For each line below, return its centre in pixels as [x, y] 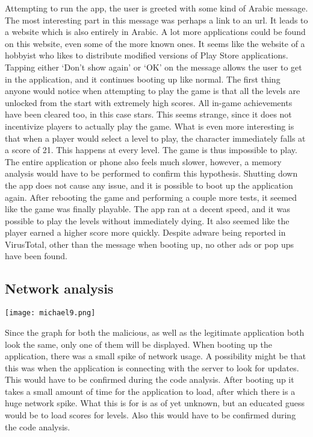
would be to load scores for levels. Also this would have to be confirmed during [150, 415]
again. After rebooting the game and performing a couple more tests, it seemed [151, 197]
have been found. [36, 256]
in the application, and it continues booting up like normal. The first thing [143, 79]
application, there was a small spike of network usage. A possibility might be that [156, 356]
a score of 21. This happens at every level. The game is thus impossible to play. [151, 150]
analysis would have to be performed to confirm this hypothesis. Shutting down [151, 173]
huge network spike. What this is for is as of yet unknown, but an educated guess [155, 403]
